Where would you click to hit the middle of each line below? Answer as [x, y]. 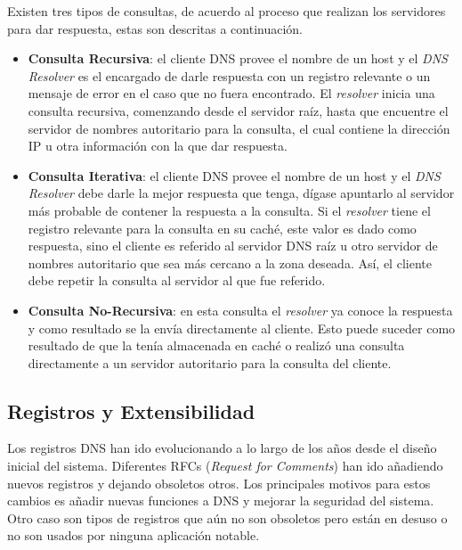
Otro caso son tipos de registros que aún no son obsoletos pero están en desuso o [227, 517]
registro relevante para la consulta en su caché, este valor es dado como [222, 228]
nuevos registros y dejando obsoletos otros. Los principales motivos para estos [219, 483]
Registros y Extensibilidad [131, 410]
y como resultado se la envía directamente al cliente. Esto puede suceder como [242, 328]
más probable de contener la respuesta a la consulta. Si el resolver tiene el [229, 210]
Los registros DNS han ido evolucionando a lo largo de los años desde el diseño [222, 448]
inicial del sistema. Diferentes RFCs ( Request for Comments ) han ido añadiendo [225, 466]
